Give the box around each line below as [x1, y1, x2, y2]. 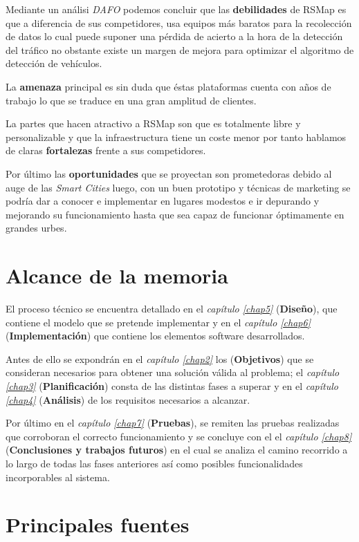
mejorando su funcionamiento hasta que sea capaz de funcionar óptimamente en [6, 207, 344, 221]
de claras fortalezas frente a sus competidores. [6, 143, 206, 158]
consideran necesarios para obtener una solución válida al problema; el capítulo [6, 365, 340, 380]
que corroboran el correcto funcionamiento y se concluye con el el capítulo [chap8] [6, 429, 352, 443]
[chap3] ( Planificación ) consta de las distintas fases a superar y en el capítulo [6, 379, 338, 393]
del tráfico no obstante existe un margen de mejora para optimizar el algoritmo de [6, 42, 354, 57]
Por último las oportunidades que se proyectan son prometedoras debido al [6, 166, 332, 180]
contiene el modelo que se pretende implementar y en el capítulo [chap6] [6, 315, 311, 329]
